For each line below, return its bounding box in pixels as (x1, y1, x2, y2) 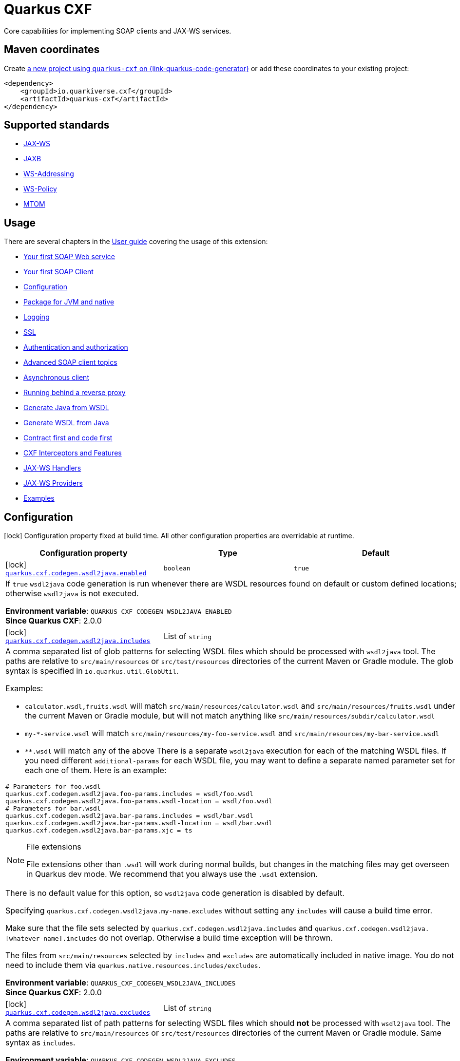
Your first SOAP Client (23, 267, 94, 276)
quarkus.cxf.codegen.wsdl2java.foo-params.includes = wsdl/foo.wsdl (5, 790, 253, 798)
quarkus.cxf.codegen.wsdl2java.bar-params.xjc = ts (5, 827, 192, 834)
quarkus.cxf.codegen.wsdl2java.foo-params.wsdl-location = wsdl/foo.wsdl (5, 797, 272, 805)
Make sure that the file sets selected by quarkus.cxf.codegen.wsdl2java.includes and (5, 923, 313, 933)
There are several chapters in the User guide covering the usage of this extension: (4, 237, 268, 246)
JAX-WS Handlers (23, 464, 81, 473)
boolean (163, 565, 191, 572)
